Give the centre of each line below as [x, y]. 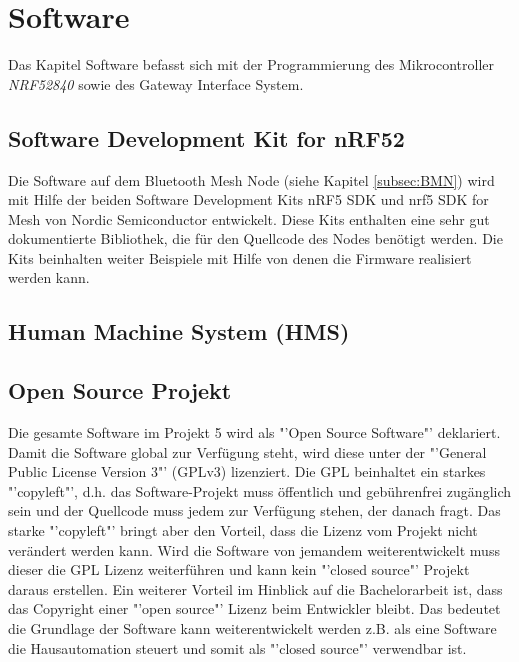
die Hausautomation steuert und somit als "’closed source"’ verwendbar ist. [237, 647]
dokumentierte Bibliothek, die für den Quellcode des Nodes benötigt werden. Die [255, 238]
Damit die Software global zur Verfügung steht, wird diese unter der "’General [247, 451]
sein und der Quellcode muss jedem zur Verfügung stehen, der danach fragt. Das [254, 510]
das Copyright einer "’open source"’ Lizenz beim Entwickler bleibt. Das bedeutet [254, 608]
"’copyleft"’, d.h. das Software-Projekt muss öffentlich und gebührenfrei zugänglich [260, 490]
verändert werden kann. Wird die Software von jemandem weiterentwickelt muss [254, 549]
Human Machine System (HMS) [179, 331]
